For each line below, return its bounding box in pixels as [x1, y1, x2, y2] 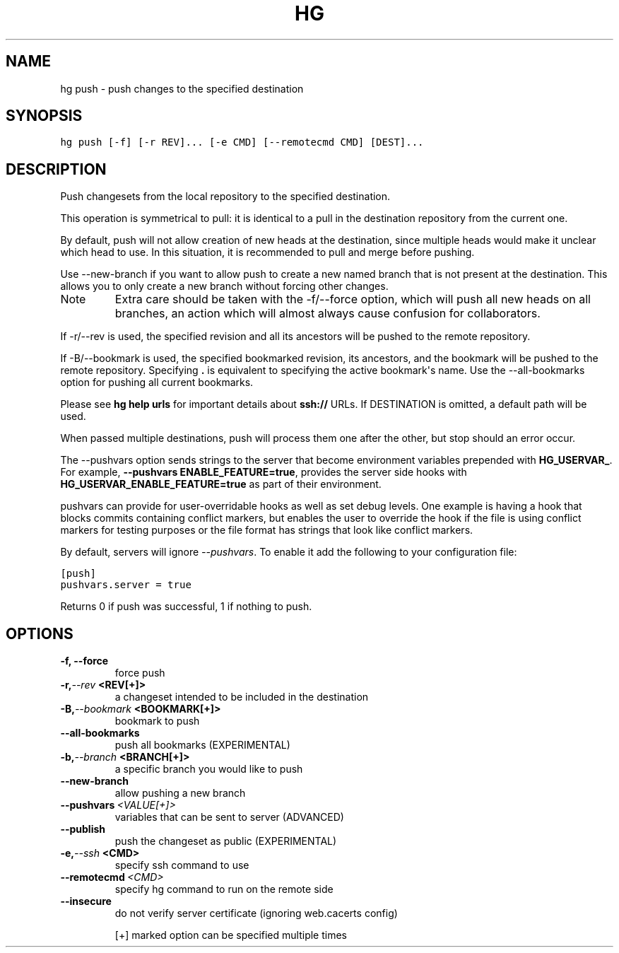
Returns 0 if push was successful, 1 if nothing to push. [60, 600, 312, 613]
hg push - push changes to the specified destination [60, 82, 304, 95]
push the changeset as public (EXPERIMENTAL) [114, 835, 337, 848]
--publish [60, 823, 105, 836]
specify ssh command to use [114, 859, 249, 872]
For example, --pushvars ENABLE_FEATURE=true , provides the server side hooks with [60, 466, 467, 479]
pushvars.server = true [60, 579, 191, 591]
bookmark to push [114, 715, 200, 727]
